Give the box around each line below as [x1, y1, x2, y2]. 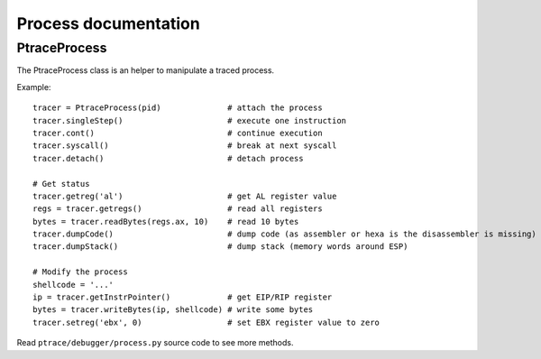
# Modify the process [32, 267, 128, 277]
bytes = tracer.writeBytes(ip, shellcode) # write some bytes [32, 305, 314, 315]
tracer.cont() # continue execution [32, 127, 324, 138]
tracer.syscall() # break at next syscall [32, 141, 337, 151]
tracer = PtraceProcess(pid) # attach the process [32, 103, 324, 113]
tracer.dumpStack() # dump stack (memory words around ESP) [32, 242, 408, 252]
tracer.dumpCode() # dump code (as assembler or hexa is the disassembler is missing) [32, 229, 536, 239]
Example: [16, 81, 51, 92]
